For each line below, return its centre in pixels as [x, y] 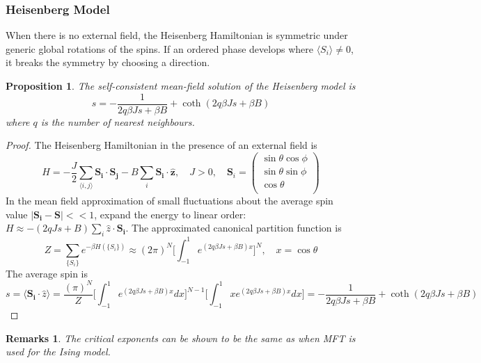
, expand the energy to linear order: [170, 214]
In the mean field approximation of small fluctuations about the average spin [169, 201]
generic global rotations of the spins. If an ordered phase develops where [159, 48]
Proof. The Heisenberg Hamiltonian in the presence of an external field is [161, 145]
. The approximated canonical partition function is [234, 228]
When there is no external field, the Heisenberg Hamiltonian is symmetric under [177, 35]
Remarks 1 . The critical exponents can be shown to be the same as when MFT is [181, 338]
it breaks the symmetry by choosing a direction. [108, 62]
